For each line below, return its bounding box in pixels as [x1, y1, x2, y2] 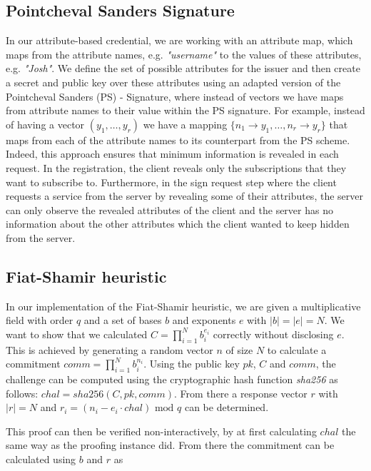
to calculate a [267, 342, 327, 357]
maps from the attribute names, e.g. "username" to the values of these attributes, [6, 46, 362, 61]
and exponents [172, 313, 236, 328]
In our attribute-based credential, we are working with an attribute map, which [6, 33, 353, 48]
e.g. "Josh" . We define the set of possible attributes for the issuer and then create [6, 61, 360, 76]
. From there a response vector [174, 385, 308, 400]
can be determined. [184, 400, 269, 415]
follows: [6, 385, 39, 400]
